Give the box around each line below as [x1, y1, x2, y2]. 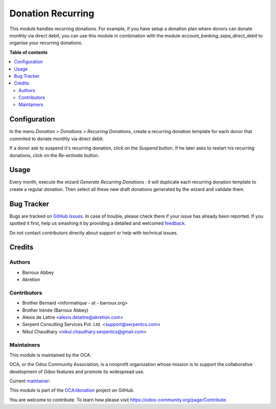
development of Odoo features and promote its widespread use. [9, 369, 145, 375]
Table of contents [9, 49, 48, 55]
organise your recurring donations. [9, 40, 83, 46]
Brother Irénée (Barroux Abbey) [22, 307, 89, 313]
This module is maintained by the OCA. [9, 352, 91, 358]
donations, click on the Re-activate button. [9, 152, 100, 158]
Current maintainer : [9, 378, 51, 384]
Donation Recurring [9, 8, 95, 19]
